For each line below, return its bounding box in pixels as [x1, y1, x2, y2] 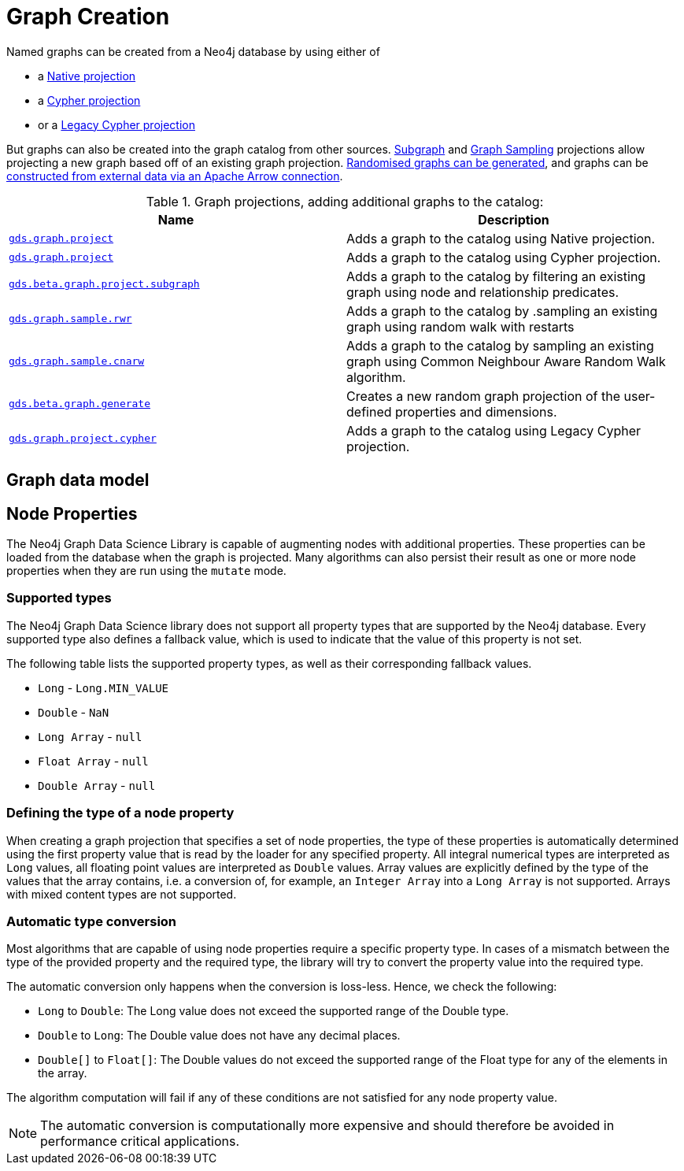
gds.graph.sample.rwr [9, 313, 132, 325]
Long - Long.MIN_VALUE [38, 680, 169, 695]
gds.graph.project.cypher [9, 432, 157, 445]
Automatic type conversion [6, 913, 177, 929]
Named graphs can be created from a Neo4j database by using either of [6, 44, 380, 58]
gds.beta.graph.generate [9, 398, 151, 410]
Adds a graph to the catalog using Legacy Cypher [346, 422, 641, 439]
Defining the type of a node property [6, 805, 235, 821]
